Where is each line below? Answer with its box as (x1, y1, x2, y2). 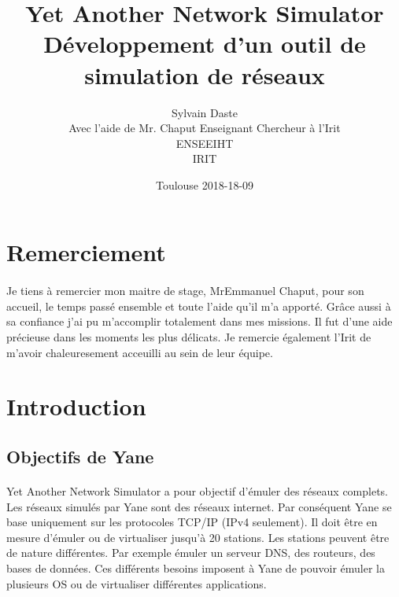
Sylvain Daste (172, 104, 238, 120)
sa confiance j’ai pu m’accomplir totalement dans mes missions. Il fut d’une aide (6, 313, 393, 330)
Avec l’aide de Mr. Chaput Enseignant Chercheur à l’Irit (68, 120, 341, 136)
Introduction (6, 390, 146, 422)
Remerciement (6, 236, 166, 268)
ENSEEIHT (175, 135, 234, 151)
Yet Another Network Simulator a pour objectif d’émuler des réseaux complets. (6, 482, 389, 499)
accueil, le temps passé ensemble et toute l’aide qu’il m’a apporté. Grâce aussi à (6, 297, 391, 314)
